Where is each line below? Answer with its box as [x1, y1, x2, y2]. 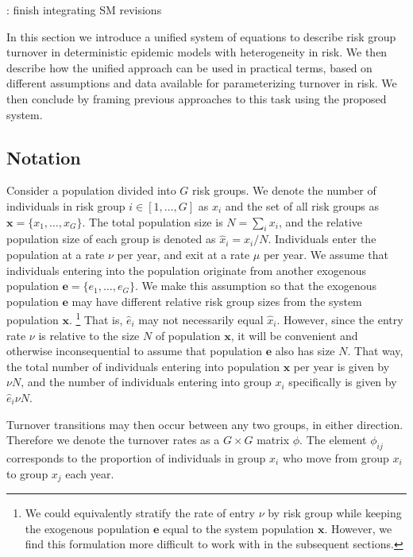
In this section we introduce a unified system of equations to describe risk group [6, 28, 396, 44]
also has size [275, 342, 335, 359]
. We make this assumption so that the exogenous [134, 277, 376, 294]
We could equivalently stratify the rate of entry [25, 504, 255, 520]
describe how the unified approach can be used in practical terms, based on [6, 59, 372, 75]
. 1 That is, [68, 309, 123, 327]
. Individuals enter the [268, 230, 376, 247]
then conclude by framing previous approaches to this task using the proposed [6, 90, 387, 106]
